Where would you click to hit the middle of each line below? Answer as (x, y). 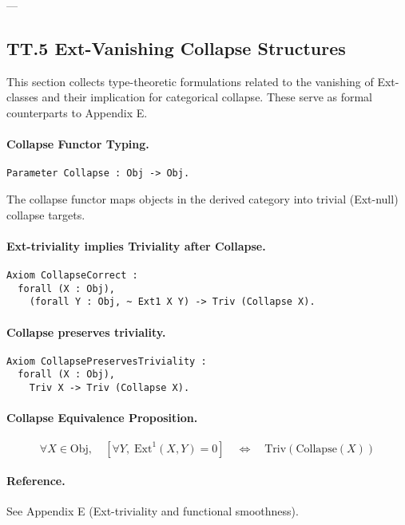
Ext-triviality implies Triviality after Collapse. (136, 245)
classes (22, 97)
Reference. (36, 481)
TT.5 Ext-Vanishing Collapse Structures (176, 47)
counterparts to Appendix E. (77, 112)
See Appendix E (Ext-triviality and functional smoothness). (153, 511)
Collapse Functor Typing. (78, 144)
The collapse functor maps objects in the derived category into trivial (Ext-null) (202, 199)
